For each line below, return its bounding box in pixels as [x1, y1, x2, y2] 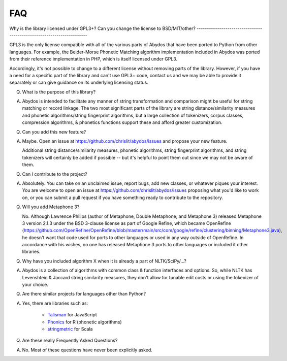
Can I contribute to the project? [22, 171, 87, 177]
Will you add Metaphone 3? [22, 204, 80, 210]
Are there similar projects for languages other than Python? [22, 291, 146, 297]
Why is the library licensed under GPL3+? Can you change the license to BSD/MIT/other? [9, 25, 196, 31]
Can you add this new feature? [22, 128, 86, 135]
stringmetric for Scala [47, 326, 93, 332]
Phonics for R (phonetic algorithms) [47, 319, 122, 325]
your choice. [22, 282, 48, 288]
